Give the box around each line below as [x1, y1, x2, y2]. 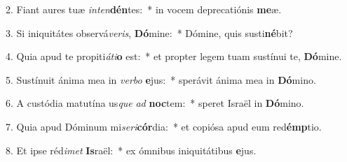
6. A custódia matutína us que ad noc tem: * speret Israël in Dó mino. [6, 96, 304, 110]
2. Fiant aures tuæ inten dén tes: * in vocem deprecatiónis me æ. [6, 2, 282, 16]
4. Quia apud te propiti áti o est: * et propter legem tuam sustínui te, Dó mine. [6, 49, 342, 64]
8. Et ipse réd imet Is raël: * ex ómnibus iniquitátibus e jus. [6, 142, 257, 157]
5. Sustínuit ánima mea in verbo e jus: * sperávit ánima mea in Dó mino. [6, 72, 316, 87]
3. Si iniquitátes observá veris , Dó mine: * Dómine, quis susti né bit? [6, 25, 293, 40]
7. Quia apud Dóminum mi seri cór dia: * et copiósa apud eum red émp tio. [6, 119, 322, 133]
